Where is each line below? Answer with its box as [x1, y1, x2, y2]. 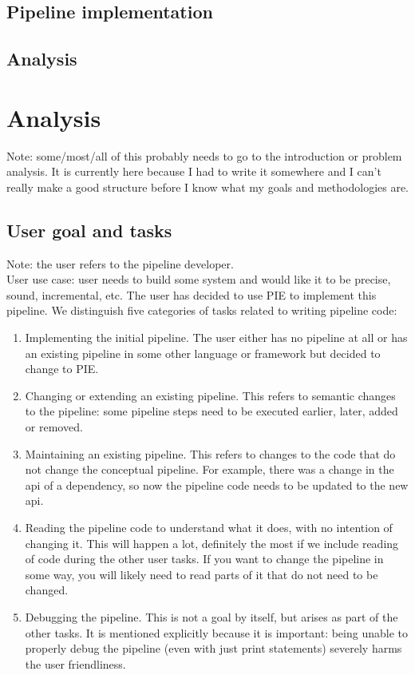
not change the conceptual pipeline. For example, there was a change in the [25, 461, 394, 478]
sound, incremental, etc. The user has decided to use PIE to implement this [6, 286, 377, 303]
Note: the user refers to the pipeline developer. [6, 255, 234, 272]
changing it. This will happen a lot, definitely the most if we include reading [25, 534, 399, 551]
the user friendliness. [25, 655, 126, 672]
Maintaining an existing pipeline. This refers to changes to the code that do [25, 445, 396, 462]
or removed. [25, 419, 83, 435]
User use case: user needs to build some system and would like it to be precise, [6, 271, 391, 288]
